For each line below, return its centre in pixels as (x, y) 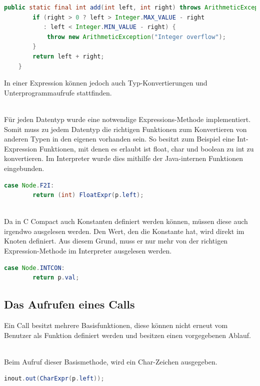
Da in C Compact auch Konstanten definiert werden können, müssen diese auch (126, 221)
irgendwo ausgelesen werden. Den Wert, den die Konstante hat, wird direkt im (124, 231)
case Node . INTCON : (34, 268)
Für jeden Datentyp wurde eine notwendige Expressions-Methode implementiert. (127, 119)
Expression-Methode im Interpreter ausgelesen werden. (88, 251)
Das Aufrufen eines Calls (69, 304)
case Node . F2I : (29, 185)
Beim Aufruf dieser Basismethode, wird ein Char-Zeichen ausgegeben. (111, 361)
